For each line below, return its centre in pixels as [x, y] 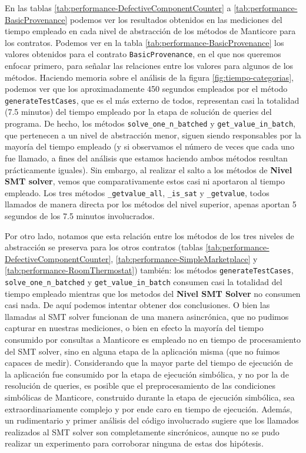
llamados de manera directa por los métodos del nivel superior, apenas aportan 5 [151, 204]
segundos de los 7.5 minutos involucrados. [80, 215]
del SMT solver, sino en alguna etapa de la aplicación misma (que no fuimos [142, 351]
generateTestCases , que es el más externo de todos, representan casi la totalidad [152, 100]
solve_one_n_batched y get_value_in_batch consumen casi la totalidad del [144, 281]
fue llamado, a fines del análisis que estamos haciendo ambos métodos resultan [146, 158]
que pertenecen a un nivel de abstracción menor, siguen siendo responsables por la [153, 135]
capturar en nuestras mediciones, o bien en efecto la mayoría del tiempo [134, 328]
